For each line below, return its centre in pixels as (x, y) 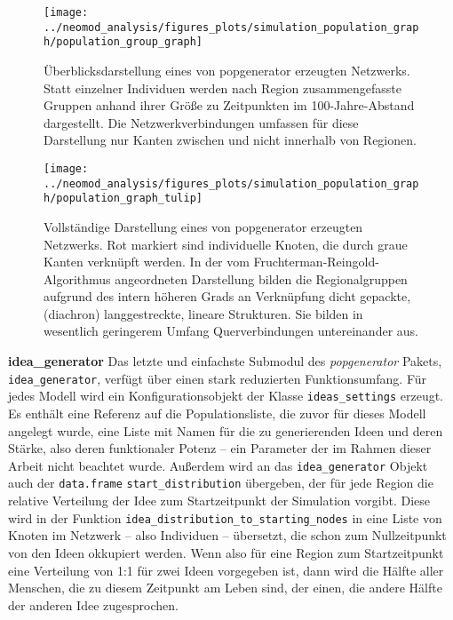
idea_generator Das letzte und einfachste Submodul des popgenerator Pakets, (225, 361)
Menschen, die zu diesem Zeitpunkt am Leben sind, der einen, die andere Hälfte (225, 588)
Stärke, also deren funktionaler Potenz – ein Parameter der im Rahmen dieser (220, 448)
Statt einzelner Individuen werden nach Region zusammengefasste (223, 87)
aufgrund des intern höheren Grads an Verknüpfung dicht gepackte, (227, 296)
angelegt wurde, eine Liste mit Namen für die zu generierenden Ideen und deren (226, 430)
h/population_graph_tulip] (123, 199)
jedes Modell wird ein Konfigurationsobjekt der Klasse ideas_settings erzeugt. (226, 396)
